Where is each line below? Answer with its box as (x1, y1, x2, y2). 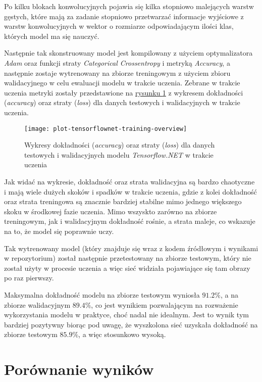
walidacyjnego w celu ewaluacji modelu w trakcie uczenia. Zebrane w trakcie (4, 77, 240, 88)
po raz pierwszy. (4, 272, 54, 283)
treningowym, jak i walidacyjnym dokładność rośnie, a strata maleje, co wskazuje (4, 216, 255, 226)
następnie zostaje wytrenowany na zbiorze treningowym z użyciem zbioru (4, 67, 231, 78)
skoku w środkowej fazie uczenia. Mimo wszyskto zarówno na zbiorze (4, 206, 217, 216)
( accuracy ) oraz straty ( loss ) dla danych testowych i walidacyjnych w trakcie (4, 97, 240, 108)
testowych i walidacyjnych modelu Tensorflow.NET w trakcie (24, 149, 214, 160)
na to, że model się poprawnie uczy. (4, 225, 114, 236)
